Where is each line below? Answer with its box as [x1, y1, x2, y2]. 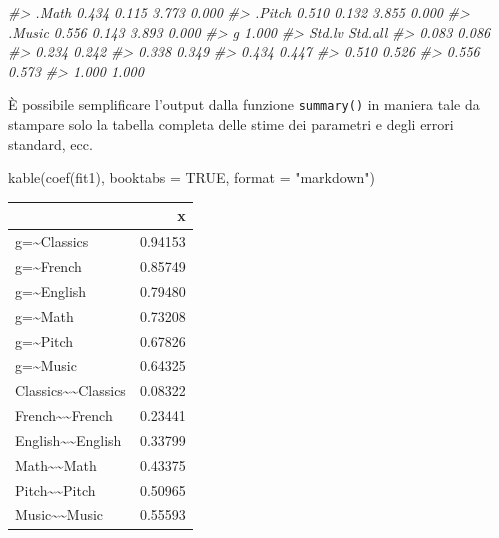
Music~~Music [15, 504, 104, 525]
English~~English [15, 429, 122, 450]
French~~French [15, 405, 113, 426]
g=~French [15, 256, 82, 276]
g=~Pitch [15, 330, 74, 351]
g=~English [15, 280, 87, 301]
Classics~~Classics [15, 380, 126, 401]
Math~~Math [15, 454, 97, 475]
